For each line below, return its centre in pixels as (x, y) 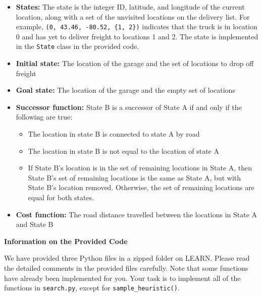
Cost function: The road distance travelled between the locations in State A (137, 214)
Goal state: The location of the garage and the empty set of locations (125, 90)
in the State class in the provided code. (77, 46)
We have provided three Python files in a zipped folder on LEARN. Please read (127, 258)
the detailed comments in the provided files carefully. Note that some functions (126, 268)
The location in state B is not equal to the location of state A (123, 151)
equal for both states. (61, 197)
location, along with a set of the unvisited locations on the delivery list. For (133, 16)
